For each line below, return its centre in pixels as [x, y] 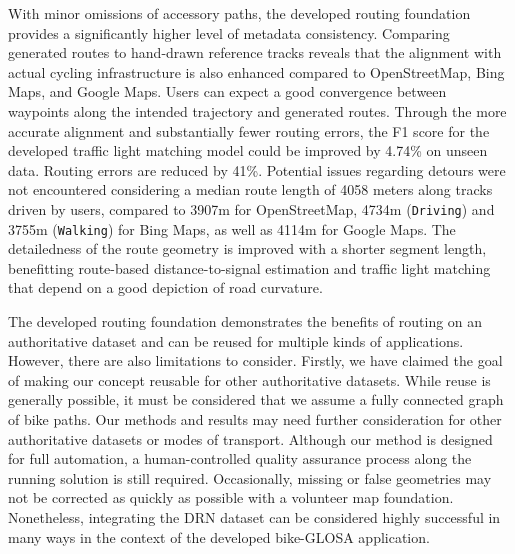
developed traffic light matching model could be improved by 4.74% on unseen [248, 150]
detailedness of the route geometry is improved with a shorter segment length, [247, 248]
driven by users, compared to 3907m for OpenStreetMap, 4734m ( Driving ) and [251, 208]
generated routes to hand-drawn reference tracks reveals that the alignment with [255, 52]
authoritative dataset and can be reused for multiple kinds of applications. [236, 340]
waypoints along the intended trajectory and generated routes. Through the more [257, 110]
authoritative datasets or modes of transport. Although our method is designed [250, 438]
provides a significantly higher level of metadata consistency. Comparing [229, 32]
